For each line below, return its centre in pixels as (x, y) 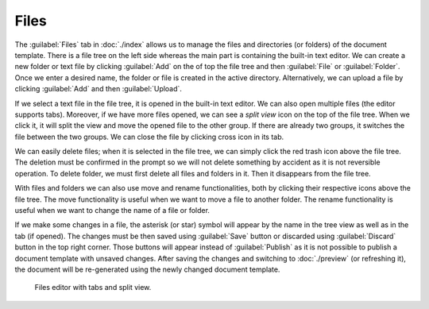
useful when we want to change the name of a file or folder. (112, 211)
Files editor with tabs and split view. (93, 288)
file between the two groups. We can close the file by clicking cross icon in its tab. (149, 137)
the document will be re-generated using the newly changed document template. (147, 269)
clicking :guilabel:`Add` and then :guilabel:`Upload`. (99, 89)
